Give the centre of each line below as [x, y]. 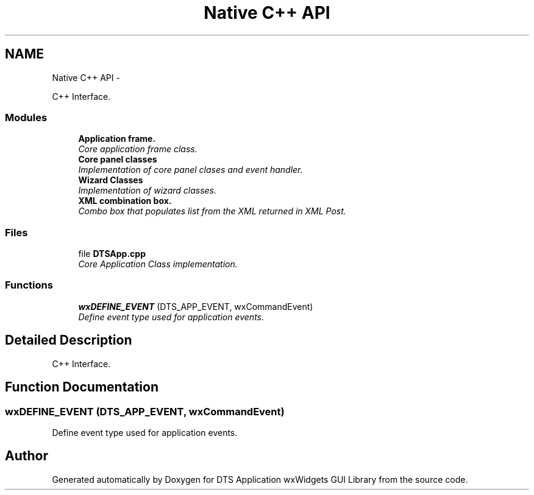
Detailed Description [69, 340]
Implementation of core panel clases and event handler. [190, 170]
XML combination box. [125, 201]
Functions [29, 285]
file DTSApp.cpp [112, 254]
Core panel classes [118, 160]
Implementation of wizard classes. [148, 191]
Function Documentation [82, 387]
